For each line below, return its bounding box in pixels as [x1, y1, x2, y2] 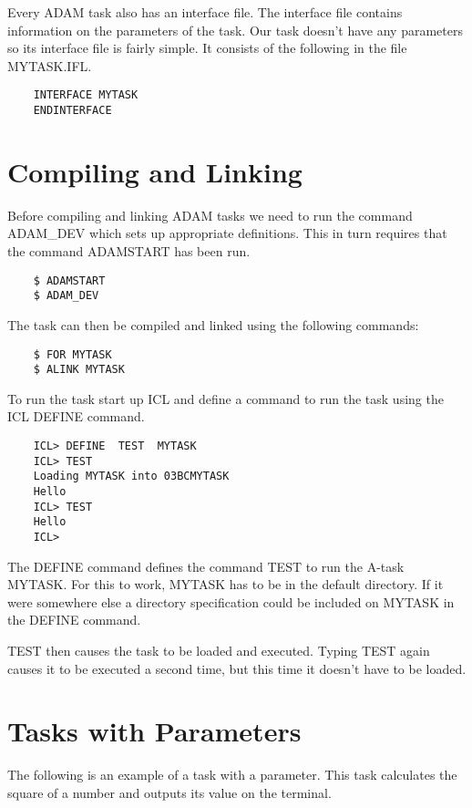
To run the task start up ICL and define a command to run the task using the [7, 388, 444, 408]
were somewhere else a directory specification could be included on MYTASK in [7, 592, 455, 611]
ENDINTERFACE [33, 104, 112, 118]
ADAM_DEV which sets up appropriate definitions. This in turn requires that [7, 223, 447, 243]
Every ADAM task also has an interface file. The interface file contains [7, 3, 403, 21]
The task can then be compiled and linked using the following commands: [7, 315, 419, 334]
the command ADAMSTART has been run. [7, 242, 251, 260]
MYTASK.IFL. [7, 56, 92, 75]
